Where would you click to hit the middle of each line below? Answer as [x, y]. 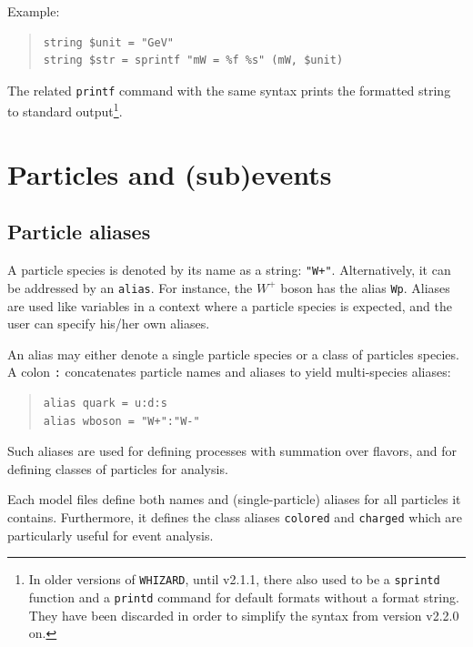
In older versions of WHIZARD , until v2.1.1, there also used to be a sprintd [234, 579]
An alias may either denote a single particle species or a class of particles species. [233, 354]
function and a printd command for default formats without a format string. [244, 596]
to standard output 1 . [65, 110]
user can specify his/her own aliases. [109, 323]
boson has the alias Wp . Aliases [365, 287]
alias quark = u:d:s [105, 404]
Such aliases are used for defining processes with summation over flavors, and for [232, 451]
